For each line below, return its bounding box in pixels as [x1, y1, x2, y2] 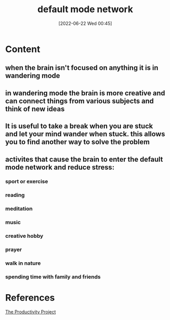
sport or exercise [5, 178, 48, 185]
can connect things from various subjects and [5, 96, 154, 105]
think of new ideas [5, 104, 65, 113]
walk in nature [5, 260, 41, 267]
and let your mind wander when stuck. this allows [5, 130, 165, 138]
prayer [5, 246, 22, 253]
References [5, 292, 55, 304]
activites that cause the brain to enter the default [5, 155, 163, 163]
